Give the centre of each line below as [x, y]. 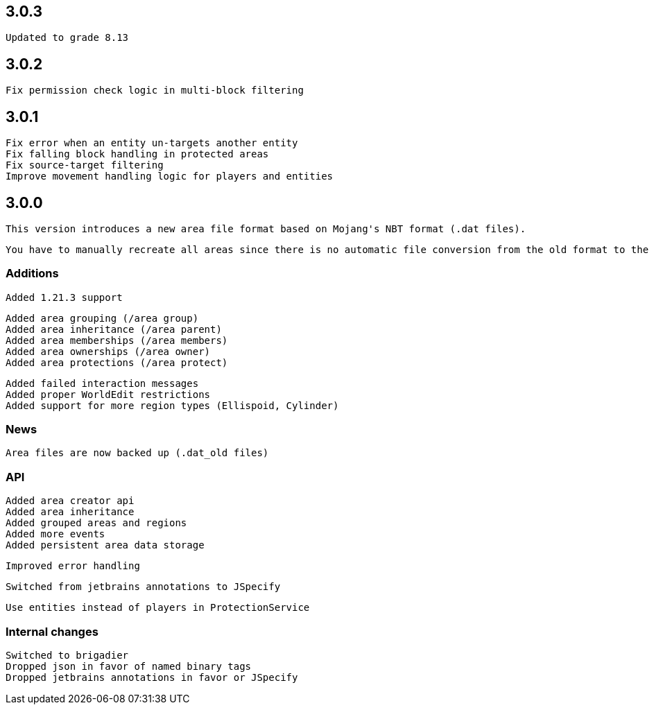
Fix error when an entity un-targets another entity [152, 143]
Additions [32, 274]
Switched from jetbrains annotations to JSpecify [143, 587]
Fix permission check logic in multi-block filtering [155, 90]
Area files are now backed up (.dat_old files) [137, 453]
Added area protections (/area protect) [117, 362]
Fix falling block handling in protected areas [137, 154]
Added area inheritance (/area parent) [114, 329]
